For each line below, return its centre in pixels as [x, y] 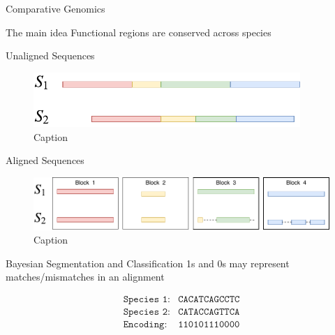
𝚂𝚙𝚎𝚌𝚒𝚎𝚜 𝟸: [147, 312]
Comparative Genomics [55, 8]
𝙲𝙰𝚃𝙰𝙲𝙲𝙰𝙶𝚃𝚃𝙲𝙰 [209, 312]
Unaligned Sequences [50, 55]
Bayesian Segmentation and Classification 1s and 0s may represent [148, 263]
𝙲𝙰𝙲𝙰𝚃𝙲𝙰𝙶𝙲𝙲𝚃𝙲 [209, 299]
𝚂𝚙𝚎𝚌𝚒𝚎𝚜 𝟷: [147, 299]
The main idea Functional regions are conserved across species [139, 32]
